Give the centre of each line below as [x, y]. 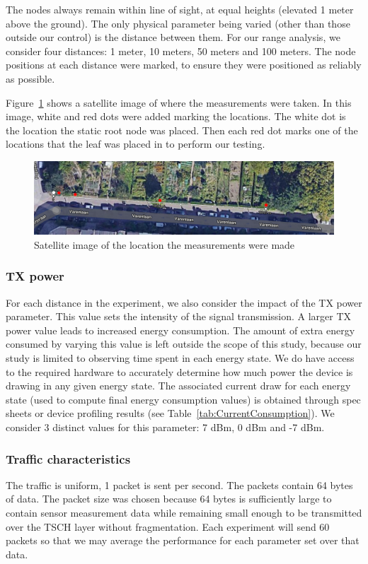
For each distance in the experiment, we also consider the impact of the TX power [184, 302]
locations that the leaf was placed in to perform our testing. [136, 144]
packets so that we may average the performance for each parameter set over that [183, 540]
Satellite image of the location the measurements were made [165, 244]
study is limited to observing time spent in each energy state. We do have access [180, 358]
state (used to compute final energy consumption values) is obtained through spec [183, 399]
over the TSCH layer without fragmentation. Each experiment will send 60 [168, 526]
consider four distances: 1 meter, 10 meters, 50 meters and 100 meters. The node [181, 51]
